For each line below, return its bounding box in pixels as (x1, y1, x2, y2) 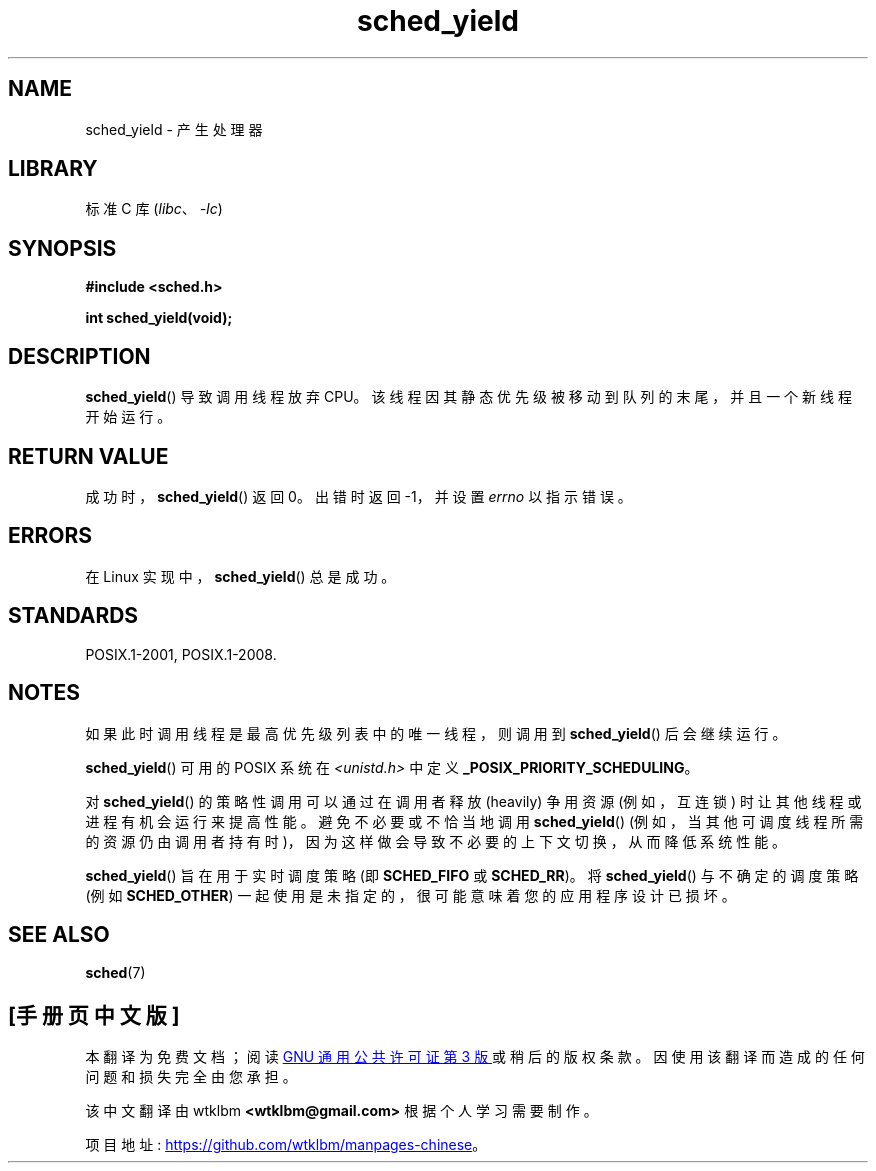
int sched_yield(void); (85, 309, 233, 327)
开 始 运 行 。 (85, 408, 172, 426)
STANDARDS (8, 603, 139, 629)
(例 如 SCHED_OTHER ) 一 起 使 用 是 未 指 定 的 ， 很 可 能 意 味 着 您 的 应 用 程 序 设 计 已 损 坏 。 (85, 886, 736, 904)
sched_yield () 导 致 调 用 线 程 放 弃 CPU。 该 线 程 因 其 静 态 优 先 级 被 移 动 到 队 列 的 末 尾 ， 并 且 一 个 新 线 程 (85, 388, 852, 406)
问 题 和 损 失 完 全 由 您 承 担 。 (85, 1068, 297, 1086)
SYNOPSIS (8, 235, 117, 261)
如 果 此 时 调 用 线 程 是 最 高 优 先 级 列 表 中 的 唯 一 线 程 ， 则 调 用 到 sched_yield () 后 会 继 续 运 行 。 (85, 724, 787, 742)
